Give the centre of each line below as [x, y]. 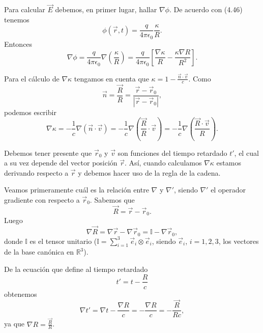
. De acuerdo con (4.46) [206, 9]
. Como [200, 78]
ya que [14, 324]
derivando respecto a [36, 172]
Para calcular [25, 9]
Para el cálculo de [32, 78]
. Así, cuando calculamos [163, 163]
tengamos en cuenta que [111, 78]
